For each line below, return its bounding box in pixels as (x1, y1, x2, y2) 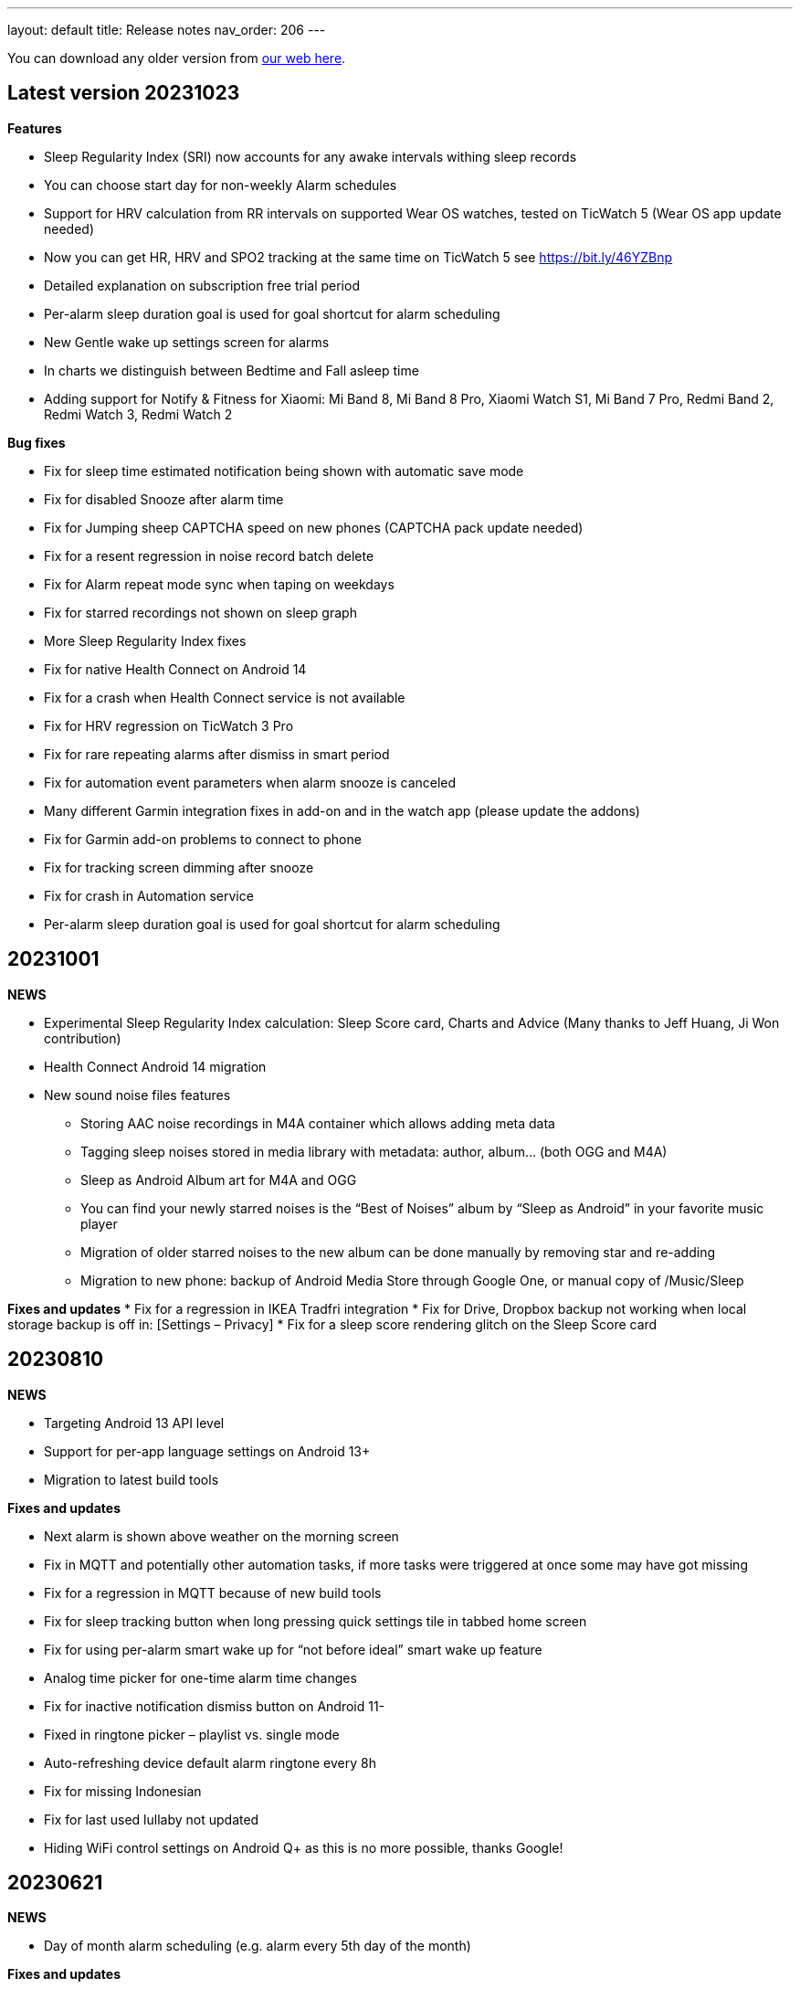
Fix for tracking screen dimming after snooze (44, 859, 314, 875)
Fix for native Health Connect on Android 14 (44, 661, 307, 677)
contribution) (44, 1030, 121, 1046)
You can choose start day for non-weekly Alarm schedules (44, 176, 397, 193)
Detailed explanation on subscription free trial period (44, 277, 360, 293)
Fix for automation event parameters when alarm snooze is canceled (44, 774, 457, 790)
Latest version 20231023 (7, 81, 240, 105)
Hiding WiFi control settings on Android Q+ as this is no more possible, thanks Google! (44, 1839, 563, 1856)
